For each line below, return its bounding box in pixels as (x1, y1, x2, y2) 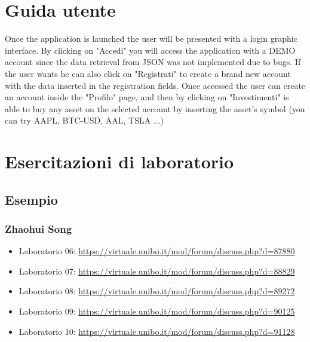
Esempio (5, 190, 58, 208)
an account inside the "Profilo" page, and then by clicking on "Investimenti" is (5, 91, 289, 103)
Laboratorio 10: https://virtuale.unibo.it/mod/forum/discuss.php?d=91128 (19, 325, 295, 337)
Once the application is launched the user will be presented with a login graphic (5, 32, 297, 45)
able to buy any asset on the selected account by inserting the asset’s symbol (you (5, 102, 305, 115)
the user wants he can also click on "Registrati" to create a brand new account (5, 67, 291, 79)
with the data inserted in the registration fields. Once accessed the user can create (5, 79, 306, 91)
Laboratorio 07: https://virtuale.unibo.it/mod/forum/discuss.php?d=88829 (19, 264, 295, 277)
